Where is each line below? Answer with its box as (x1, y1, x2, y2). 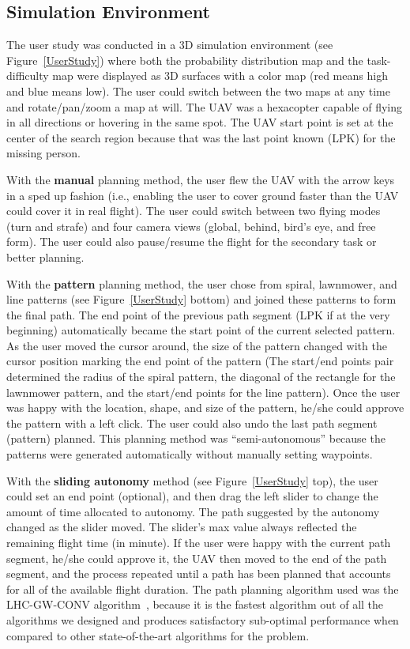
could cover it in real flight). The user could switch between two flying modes (6, 202, 381, 219)
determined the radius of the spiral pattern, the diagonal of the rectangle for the (6, 368, 396, 385)
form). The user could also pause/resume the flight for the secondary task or (6, 233, 377, 250)
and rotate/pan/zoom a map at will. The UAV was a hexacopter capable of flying (6, 98, 403, 115)
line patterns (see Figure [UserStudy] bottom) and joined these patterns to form (6, 291, 397, 308)
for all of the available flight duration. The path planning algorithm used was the (6, 580, 399, 597)
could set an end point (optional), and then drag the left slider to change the (6, 488, 378, 504)
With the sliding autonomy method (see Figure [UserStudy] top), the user (6, 472, 378, 489)
